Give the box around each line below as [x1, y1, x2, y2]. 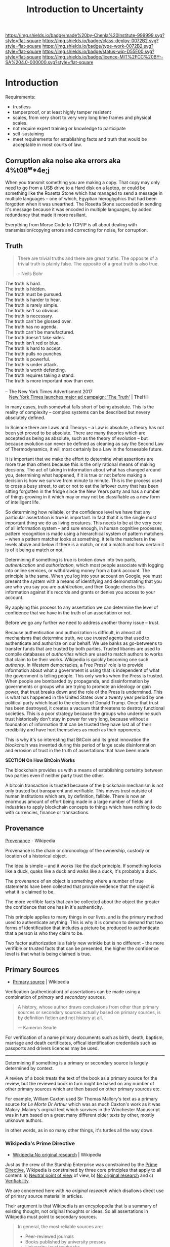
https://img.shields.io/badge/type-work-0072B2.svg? [42, 43, 154, 49]
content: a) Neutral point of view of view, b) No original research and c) [5, 1172, 153, 1178]
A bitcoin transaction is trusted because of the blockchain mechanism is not [5, 782, 163, 788]
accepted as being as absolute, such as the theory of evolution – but [5, 435, 148, 441]
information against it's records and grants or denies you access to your [5, 589, 156, 595]
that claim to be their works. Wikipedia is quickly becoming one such [5, 656, 149, 662]
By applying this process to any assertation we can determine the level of [5, 604, 158, 610]
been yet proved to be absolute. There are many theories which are [5, 430, 146, 436]
